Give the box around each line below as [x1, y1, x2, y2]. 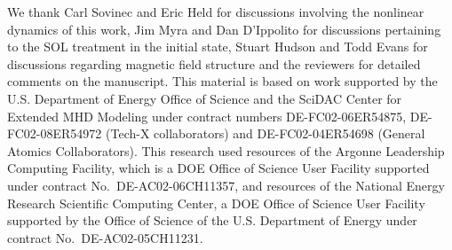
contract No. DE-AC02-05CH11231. [7, 228, 203, 246]
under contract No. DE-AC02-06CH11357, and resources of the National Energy [7, 176, 445, 194]
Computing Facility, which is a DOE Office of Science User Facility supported [7, 159, 430, 177]
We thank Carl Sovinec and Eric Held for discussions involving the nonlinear [7, 3, 424, 20]
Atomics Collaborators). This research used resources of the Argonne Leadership [7, 141, 445, 160]
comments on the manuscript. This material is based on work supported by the [7, 72, 438, 90]
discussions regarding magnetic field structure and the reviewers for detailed [7, 54, 421, 73]
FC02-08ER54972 [7, 124, 102, 143]
